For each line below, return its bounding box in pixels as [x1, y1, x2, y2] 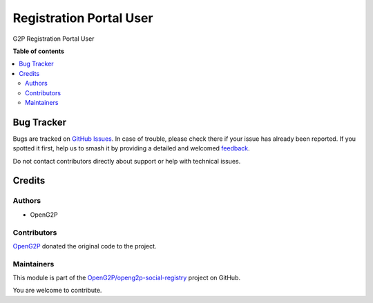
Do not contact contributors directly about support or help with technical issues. [12, 157, 241, 165]
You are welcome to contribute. [12, 286, 102, 295]
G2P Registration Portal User [12, 35, 95, 43]
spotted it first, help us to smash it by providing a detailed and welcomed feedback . [12, 144, 250, 153]
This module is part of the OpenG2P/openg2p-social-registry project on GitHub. [12, 273, 241, 282]
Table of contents [12, 47, 65, 55]
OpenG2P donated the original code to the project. [12, 242, 157, 250]
